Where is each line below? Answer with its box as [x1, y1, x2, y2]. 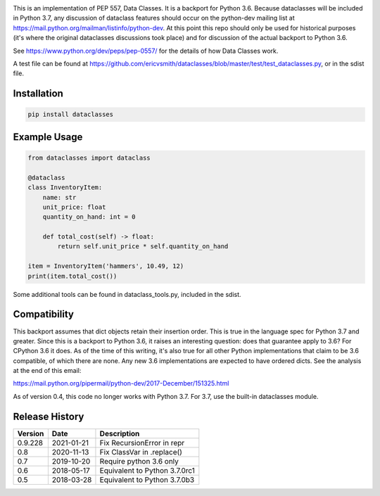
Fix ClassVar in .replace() [99, 447, 183, 457]
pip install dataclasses [27, 110, 114, 119]
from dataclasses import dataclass [27, 153, 151, 162]
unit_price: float [42, 203, 106, 211]
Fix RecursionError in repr [99, 438, 185, 447]
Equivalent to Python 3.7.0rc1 [99, 465, 195, 475]
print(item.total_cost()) [27, 272, 118, 280]
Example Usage [13, 131, 83, 143]
